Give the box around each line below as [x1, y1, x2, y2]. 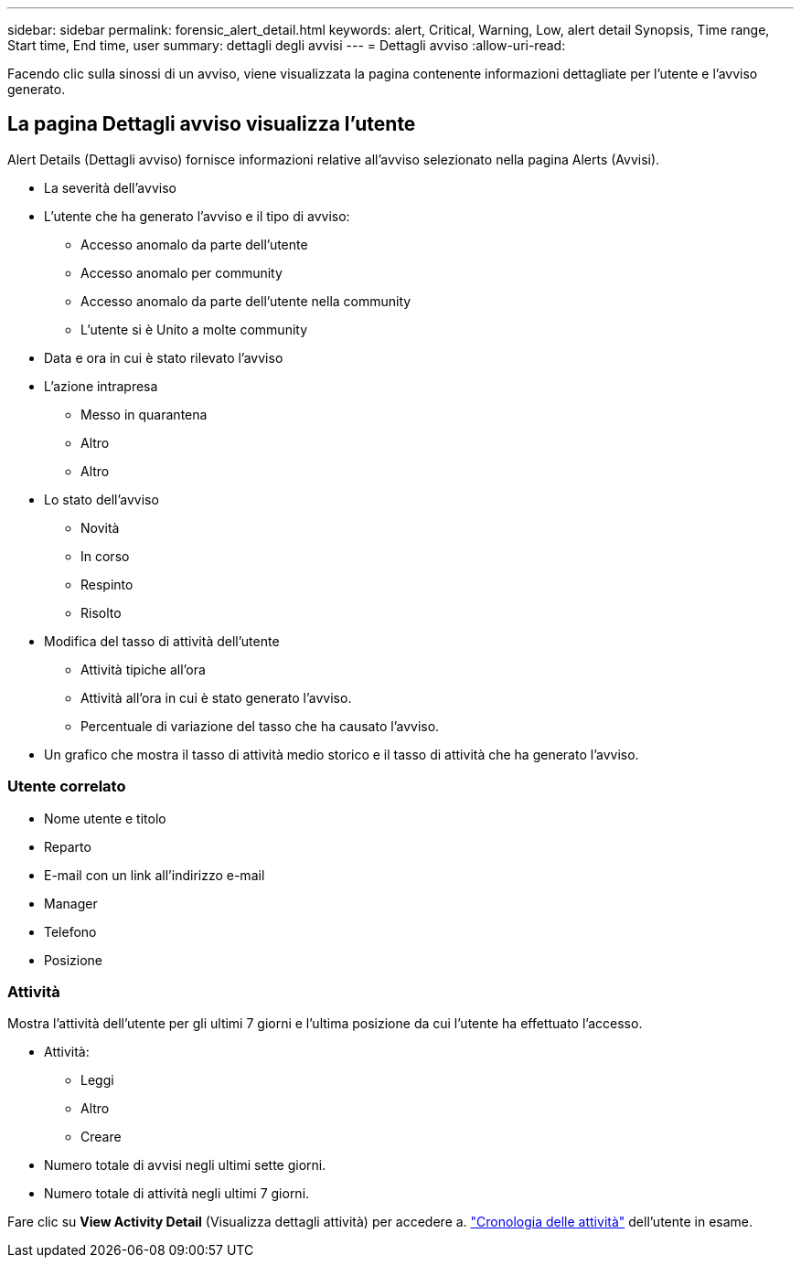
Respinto [80, 576, 133, 592]
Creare [80, 1129, 122, 1145]
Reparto [44, 838, 91, 855]
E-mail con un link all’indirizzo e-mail [44, 866, 265, 883]
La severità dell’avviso [44, 179, 176, 196]
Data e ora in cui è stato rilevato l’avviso [44, 349, 283, 366]
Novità [80, 519, 120, 536]
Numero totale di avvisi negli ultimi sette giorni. [44, 1157, 326, 1174]
